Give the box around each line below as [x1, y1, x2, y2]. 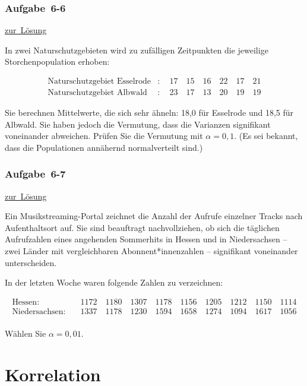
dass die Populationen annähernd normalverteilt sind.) [5, 141, 203, 153]
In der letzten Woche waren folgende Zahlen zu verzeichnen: [5, 276, 223, 289]
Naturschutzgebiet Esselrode [48, 77, 151, 86]
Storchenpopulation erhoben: [5, 55, 110, 68]
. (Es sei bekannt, [234, 129, 298, 142]
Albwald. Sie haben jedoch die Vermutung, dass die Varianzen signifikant [5, 118, 271, 130]
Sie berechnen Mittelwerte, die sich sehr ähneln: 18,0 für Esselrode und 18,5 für [5, 106, 294, 119]
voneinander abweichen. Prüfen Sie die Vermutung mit [5, 129, 203, 142]
